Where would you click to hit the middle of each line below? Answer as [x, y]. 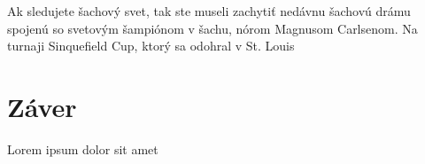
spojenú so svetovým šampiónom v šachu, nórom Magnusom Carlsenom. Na [212, 28]
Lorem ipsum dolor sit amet [83, 148]
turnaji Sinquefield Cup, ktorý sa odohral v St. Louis [151, 46]
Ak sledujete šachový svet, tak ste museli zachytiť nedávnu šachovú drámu [209, 11]
